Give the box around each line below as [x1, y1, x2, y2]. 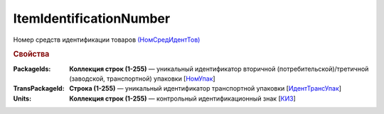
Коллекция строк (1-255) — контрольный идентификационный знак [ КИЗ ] [69, 94, 297, 103]
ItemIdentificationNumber [13, 11, 171, 26]
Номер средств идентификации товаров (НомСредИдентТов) [13, 35, 201, 44]
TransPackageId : [13, 84, 65, 93]
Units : [13, 94, 32, 103]
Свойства [13, 50, 50, 59]
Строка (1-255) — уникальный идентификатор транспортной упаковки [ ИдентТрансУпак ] [69, 84, 341, 93]
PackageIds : [13, 64, 51, 73]
